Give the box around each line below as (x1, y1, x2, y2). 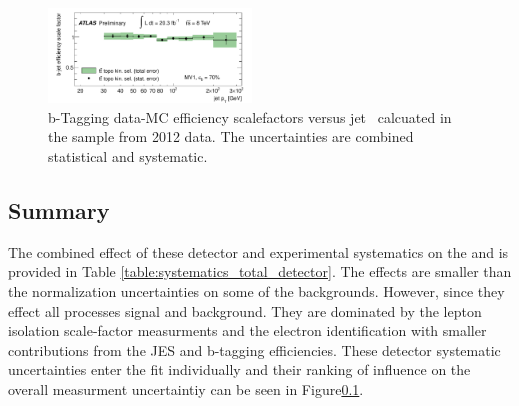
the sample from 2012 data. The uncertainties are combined (48, 126, 414, 147)
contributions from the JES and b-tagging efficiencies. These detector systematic (8, 339, 501, 360)
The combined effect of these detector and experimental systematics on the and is (8, 241, 509, 262)
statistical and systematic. (48, 145, 208, 166)
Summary (8, 194, 110, 225)
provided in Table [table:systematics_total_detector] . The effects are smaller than (8, 261, 512, 282)
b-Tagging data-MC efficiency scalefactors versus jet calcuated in (48, 106, 452, 127)
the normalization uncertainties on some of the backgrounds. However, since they (8, 280, 505, 301)
